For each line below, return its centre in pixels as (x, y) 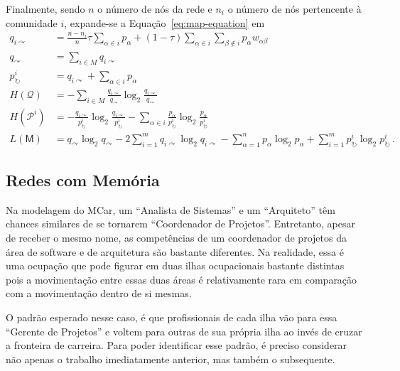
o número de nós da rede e (155, 9)
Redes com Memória (83, 180)
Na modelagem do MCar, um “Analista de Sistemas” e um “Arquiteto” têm (171, 209)
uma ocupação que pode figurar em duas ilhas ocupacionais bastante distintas (175, 265)
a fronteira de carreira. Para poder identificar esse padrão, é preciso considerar (177, 345)
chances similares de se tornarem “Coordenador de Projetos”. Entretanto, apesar (180, 224)
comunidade (32, 22)
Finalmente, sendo (45, 9)
